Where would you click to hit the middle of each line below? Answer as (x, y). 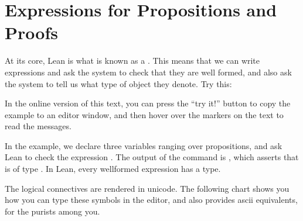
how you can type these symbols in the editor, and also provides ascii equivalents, (151, 200)
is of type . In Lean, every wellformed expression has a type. (113, 169)
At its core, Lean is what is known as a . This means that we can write (132, 61)
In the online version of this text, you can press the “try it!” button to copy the (148, 103)
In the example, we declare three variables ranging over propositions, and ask (144, 145)
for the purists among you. (52, 211)
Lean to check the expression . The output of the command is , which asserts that (152, 157)
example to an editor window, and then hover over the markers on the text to (144, 114)
